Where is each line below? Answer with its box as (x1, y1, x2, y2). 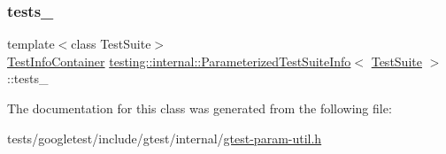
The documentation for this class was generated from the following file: (7, 99, 392, 117)
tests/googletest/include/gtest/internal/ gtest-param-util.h (7, 128, 322, 147)
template (7, 35, 55, 53)
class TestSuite (71, 35, 151, 53)
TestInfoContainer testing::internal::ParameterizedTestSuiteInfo (7, 51, 351, 70)
